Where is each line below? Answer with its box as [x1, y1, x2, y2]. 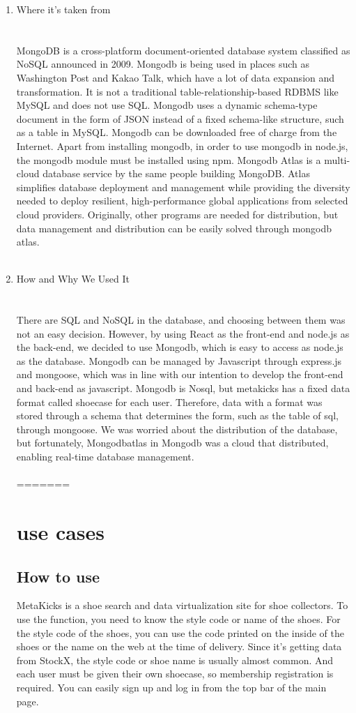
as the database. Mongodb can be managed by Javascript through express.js [16, 353, 342, 368]
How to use [16, 565, 100, 587]
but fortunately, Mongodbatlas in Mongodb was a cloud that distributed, [16, 435, 329, 450]
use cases [16, 517, 105, 546]
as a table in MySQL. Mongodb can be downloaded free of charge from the [16, 125, 337, 140]
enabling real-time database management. [16, 449, 194, 463]
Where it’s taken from [16, 2, 111, 16]
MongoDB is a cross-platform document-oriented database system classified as [16, 43, 350, 57]
